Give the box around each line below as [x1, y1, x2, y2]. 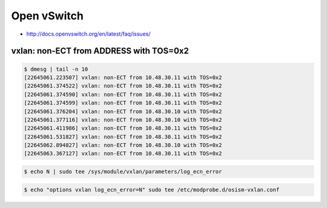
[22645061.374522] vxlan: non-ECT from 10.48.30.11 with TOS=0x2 [24, 82, 222, 89]
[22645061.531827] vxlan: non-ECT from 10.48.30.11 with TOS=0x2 [24, 133, 222, 140]
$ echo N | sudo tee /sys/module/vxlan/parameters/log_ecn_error [24, 168, 222, 175]
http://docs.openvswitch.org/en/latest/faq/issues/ [26, 30, 151, 37]
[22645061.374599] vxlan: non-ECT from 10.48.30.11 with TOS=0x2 [24, 100, 222, 106]
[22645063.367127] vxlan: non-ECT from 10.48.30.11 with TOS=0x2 [24, 150, 222, 157]
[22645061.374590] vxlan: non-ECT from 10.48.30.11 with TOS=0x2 [24, 91, 222, 98]
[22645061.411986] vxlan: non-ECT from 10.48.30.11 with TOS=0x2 [24, 125, 222, 132]
